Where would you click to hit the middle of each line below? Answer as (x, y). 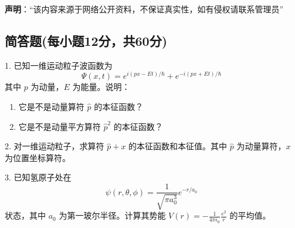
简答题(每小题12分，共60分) (86, 40)
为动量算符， (261, 146)
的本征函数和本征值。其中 (178, 146)
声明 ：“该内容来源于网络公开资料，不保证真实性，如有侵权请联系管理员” (144, 9)
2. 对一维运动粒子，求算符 (55, 146)
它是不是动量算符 (51, 107)
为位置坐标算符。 (38, 157)
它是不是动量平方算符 (60, 126)
